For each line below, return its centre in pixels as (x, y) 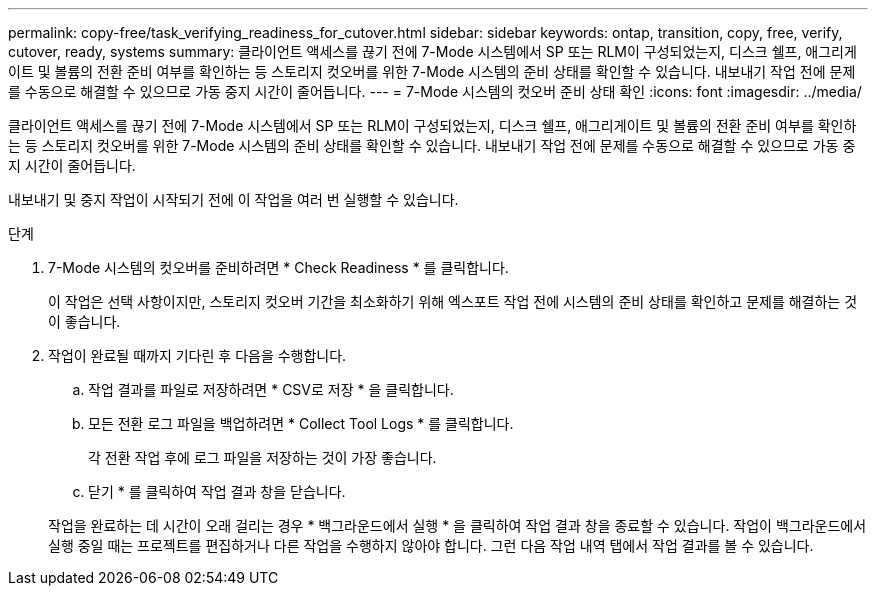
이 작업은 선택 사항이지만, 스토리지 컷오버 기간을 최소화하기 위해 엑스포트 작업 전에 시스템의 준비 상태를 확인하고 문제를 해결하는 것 (453, 301)
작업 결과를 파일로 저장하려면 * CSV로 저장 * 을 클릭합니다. (271, 389)
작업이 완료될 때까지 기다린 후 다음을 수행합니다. (197, 355)
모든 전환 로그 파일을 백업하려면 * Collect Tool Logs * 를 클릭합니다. (301, 423)
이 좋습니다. (84, 321)
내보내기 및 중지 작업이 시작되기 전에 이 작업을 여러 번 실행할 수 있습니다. (233, 199)
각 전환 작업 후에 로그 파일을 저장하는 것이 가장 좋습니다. (262, 457)
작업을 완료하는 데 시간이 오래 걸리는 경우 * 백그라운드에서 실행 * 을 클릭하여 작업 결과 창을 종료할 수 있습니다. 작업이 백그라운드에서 (457, 525)
